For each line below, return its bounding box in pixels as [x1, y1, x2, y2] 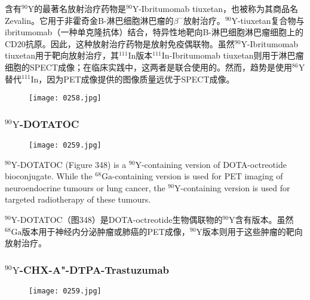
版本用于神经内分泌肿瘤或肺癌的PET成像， [22, 225, 190, 237]
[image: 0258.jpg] [29, 94, 102, 103]
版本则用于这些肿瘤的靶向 [202, 225, 303, 237]
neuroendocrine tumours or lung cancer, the [5, 181, 165, 194]
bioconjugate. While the [5, 170, 93, 182]
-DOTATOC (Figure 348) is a [17, 158, 127, 170]
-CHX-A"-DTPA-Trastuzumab [19, 262, 170, 277]
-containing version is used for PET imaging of [112, 170, 283, 182]
